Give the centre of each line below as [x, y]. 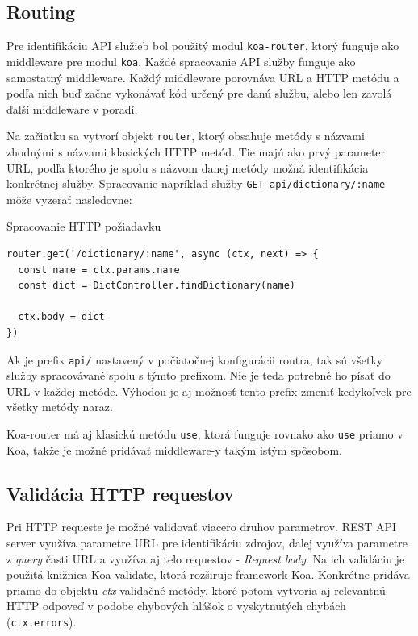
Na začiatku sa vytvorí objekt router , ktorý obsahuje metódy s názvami [186, 136]
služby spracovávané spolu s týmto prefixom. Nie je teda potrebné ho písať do [199, 375]
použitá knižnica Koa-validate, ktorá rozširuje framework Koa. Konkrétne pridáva [208, 574]
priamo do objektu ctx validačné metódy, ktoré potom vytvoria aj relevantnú [196, 590]
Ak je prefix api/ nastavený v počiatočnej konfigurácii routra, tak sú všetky [195, 359]
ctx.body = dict [61, 317]
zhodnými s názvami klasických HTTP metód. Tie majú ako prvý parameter [196, 151]
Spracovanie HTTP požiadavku [84, 226]
